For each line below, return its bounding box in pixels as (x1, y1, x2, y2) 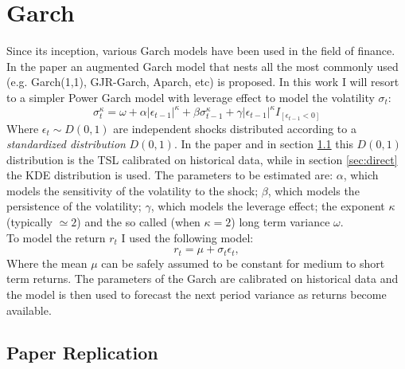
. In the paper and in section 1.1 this (173, 135, 353, 152)
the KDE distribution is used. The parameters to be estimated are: (6, 167, 333, 183)
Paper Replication (6, 340, 158, 365)
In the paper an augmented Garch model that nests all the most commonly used (6, 57, 399, 74)
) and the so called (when (76, 214, 201, 230)
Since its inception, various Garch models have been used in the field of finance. (6, 42, 395, 59)
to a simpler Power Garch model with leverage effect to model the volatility (6, 88, 375, 105)
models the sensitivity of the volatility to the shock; (6, 182, 259, 198)
